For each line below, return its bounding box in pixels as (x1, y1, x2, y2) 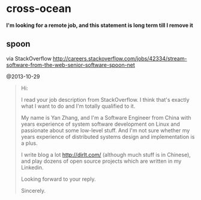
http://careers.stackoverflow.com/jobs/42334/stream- (53, 54, 187, 62)
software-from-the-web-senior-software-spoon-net (6, 61, 135, 68)
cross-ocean (6, 2, 72, 16)
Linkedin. (20, 163, 44, 171)
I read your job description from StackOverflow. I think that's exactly (20, 96, 190, 103)
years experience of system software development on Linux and (20, 120, 180, 128)
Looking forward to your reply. (20, 175, 96, 183)
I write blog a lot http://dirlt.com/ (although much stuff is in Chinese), (20, 151, 191, 158)
